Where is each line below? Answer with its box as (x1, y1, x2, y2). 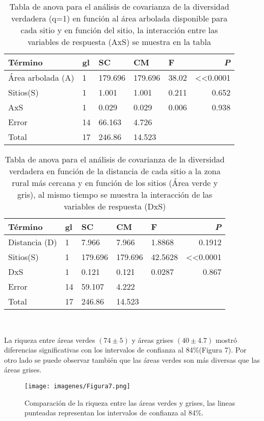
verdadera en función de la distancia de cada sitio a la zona (9, 165, 221, 177)
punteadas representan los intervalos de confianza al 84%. (24, 407, 204, 418)
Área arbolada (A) (8, 72, 74, 83)
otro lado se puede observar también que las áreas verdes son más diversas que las (4, 354, 260, 365)
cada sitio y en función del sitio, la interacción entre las (20, 24, 218, 36)
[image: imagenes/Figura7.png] (24, 382, 130, 390)
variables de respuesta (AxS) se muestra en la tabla (28, 36, 211, 48)
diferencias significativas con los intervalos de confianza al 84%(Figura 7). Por (4, 344, 247, 355)
